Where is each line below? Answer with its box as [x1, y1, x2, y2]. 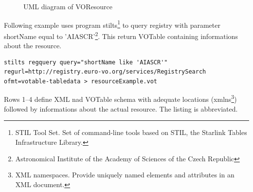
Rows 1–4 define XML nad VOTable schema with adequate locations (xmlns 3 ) [4, 93, 237, 104]
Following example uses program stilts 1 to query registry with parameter [4, 18, 220, 30]
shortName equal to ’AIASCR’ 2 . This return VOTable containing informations [4, 29, 238, 41]
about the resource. [4, 40, 61, 51]
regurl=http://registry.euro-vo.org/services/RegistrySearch [4, 68, 206, 76]
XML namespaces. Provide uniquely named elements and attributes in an [15, 170, 235, 180]
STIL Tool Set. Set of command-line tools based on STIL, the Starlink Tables [15, 127, 247, 137]
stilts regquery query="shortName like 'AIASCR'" [4, 58, 168, 66]
